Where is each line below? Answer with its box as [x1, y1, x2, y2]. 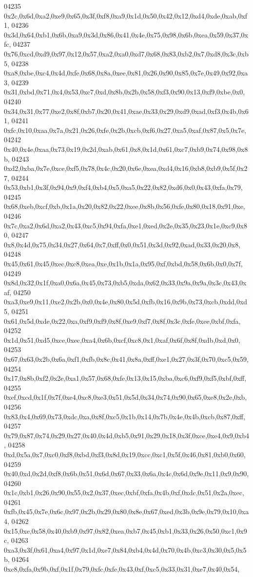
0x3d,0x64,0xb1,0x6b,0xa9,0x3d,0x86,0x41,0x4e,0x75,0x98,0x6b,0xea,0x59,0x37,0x [4, 29, 249, 39]
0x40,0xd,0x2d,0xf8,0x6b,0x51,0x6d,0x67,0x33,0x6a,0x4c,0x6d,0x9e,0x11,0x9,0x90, [4, 468, 249, 479]
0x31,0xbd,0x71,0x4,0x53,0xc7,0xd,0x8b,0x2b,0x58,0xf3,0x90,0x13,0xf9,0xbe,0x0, [4, 87, 245, 97]
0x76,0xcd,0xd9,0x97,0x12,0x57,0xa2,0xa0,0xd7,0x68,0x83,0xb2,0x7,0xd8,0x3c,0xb [4, 48, 249, 58]
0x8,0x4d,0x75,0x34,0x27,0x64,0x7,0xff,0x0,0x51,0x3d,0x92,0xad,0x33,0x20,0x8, [4, 239, 241, 249]
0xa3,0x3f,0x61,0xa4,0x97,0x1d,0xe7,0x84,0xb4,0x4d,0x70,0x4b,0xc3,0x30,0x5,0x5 [4, 544, 247, 555]
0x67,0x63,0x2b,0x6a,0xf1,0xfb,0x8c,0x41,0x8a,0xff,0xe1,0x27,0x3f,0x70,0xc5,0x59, [4, 354, 249, 364]
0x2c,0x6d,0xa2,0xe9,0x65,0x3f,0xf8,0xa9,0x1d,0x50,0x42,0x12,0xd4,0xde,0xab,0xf [4, 10, 248, 20]
